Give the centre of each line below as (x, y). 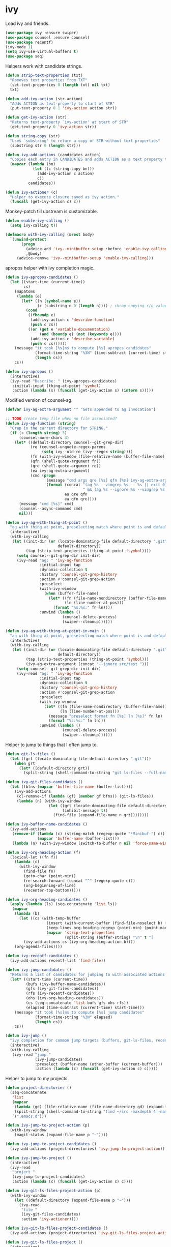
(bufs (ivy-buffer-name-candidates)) (66, 984)
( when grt (25, 763)
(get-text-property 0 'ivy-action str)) (53, 127)
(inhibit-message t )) (85, 810)
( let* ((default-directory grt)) (54, 768)
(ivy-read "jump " (32, 1055)
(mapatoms (25, 291)
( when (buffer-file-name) (72, 593)
